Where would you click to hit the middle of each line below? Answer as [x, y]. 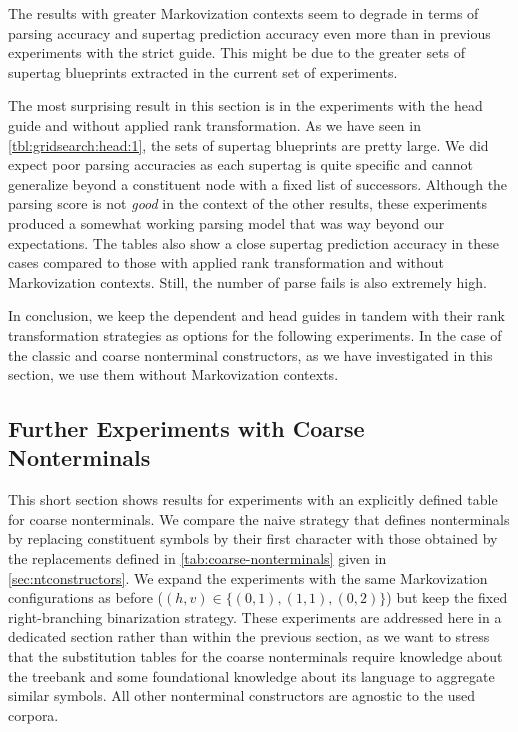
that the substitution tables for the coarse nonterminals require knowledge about [255, 656]
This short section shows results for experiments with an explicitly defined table [253, 499]
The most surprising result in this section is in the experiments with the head [245, 105]
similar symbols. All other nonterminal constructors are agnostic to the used [242, 695]
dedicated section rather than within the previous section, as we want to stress [249, 636]
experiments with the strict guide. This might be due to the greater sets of [237, 52]
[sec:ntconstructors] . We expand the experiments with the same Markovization [248, 577]
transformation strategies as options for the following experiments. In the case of [255, 334]
